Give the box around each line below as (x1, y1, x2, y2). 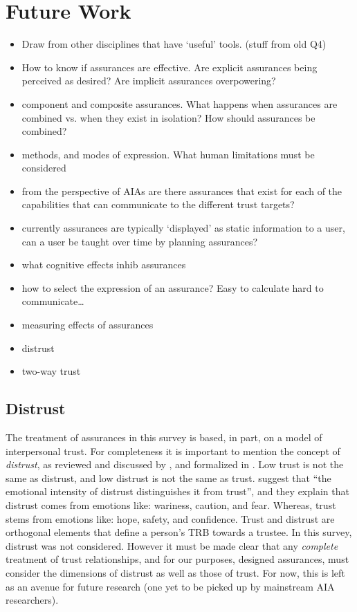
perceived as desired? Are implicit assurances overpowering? (21, 73, 276, 88)
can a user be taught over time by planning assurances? (21, 234, 258, 248)
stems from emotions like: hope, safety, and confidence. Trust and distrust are (6, 511, 335, 526)
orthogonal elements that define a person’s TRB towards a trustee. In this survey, (6, 525, 352, 539)
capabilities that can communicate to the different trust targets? (21, 197, 295, 212)
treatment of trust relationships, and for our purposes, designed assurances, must (6, 552, 349, 566)
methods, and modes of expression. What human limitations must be (21, 147, 315, 161)
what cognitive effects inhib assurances (21, 257, 186, 272)
